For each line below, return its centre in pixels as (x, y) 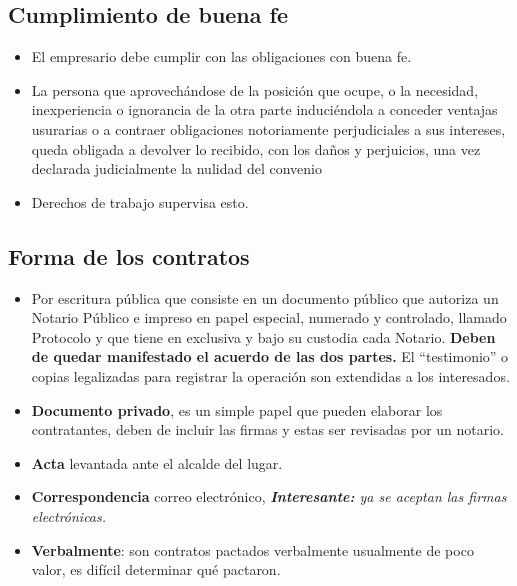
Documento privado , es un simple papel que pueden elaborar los (237, 409)
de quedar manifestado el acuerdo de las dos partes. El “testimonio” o (270, 356)
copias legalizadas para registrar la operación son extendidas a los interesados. (270, 375)
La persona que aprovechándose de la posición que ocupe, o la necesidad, (255, 89)
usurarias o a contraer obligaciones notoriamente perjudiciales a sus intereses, (268, 128)
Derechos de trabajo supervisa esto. (140, 201)
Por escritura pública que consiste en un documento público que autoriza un (265, 297)
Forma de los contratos (129, 255)
